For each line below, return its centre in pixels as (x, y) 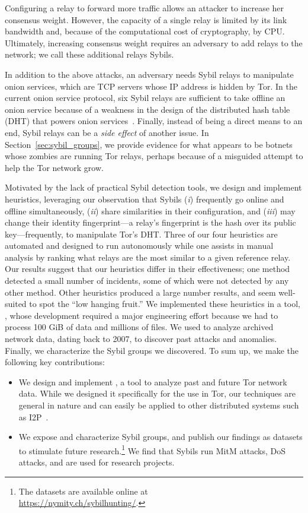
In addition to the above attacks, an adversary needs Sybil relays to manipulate (149, 74)
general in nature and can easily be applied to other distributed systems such (159, 405)
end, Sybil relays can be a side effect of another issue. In (107, 132)
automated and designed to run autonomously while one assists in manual (139, 246)
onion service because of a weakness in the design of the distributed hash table (147, 109)
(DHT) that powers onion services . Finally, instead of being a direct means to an (154, 121)
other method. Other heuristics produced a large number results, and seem (140, 292)
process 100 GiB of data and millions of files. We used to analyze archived (139, 327)
